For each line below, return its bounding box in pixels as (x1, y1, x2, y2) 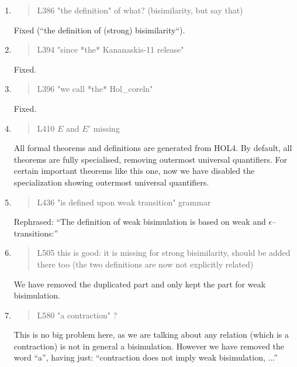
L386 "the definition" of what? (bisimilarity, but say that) (37, 4, 243, 16)
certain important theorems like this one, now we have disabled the (13, 164, 255, 177)
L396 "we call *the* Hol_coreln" (37, 83, 153, 95)
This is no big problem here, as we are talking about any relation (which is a (13, 328, 289, 341)
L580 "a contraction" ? (37, 308, 118, 321)
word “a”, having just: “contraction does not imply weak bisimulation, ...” (13, 351, 278, 363)
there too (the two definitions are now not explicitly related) (37, 258, 254, 270)
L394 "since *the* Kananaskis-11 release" (37, 43, 184, 56)
